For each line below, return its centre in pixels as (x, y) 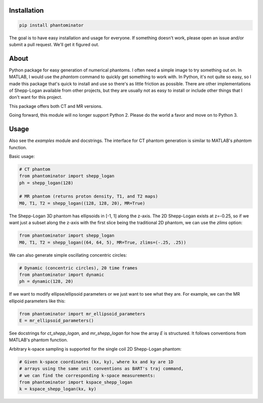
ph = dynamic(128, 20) (46, 281)
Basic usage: (22, 156)
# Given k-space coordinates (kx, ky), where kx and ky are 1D (96, 362)
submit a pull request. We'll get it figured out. (54, 44)
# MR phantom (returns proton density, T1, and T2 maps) (89, 196)
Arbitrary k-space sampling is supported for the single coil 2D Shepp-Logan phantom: (95, 349)
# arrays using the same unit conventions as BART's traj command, (102, 369)
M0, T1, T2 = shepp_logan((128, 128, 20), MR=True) (82, 203)
